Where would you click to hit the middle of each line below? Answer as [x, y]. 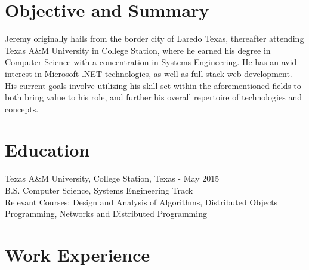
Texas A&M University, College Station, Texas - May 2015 [112, 178]
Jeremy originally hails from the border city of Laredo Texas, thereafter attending [154, 39]
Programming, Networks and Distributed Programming [106, 214]
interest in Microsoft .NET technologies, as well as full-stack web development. [149, 73]
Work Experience [78, 254]
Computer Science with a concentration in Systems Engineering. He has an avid [151, 62]
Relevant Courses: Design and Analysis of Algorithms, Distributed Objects [141, 202]
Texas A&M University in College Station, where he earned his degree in [138, 50]
